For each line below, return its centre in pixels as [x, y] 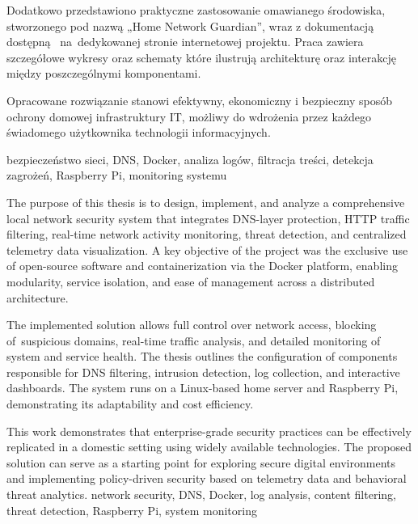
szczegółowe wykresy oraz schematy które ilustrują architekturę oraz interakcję [202, 57]
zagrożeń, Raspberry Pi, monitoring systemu [117, 175]
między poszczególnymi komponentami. [104, 73]
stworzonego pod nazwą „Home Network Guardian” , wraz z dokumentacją [190, 25]
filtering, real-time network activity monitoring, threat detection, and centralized [207, 234]
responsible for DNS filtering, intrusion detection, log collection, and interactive [203, 372]
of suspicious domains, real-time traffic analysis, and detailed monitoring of [194, 340]
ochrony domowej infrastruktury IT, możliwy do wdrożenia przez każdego [189, 116]
